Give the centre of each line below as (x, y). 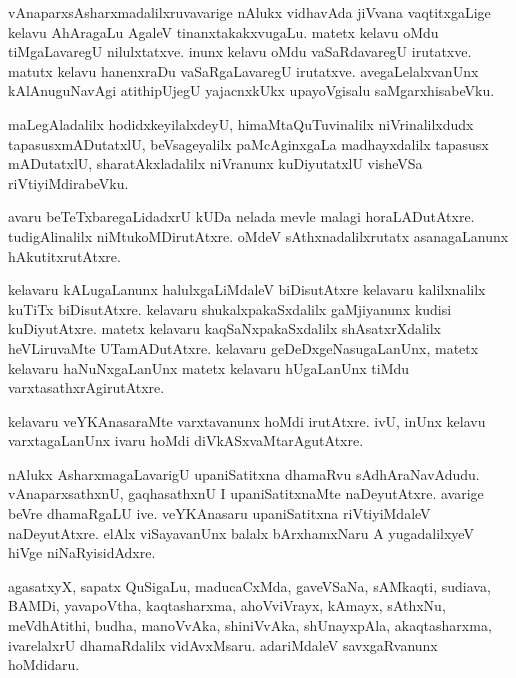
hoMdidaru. (44, 664)
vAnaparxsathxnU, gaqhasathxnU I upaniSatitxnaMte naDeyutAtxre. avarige (246, 493)
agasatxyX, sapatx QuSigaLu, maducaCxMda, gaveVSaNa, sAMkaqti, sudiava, (249, 585)
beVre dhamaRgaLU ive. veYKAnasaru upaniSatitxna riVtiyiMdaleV (219, 513)
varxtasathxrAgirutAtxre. (86, 387)
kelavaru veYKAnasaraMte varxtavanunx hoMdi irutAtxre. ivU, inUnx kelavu (247, 420)
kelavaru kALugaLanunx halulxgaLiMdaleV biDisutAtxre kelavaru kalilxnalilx (247, 289)
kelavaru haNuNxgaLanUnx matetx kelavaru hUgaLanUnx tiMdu (209, 367)
